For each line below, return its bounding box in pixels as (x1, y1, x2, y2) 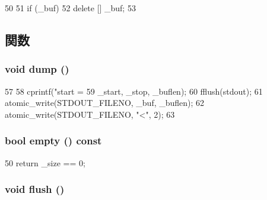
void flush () (5, 182, 65, 196)
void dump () (5, 62, 69, 76)
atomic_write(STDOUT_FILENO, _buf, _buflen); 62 (5, 96, 205, 109)
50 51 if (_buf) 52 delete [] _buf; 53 (5, 2, 136, 14)
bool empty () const (5, 133, 102, 148)
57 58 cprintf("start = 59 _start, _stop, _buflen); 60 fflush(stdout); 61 (5, 85, 263, 97)
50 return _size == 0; (5, 156, 85, 169)
